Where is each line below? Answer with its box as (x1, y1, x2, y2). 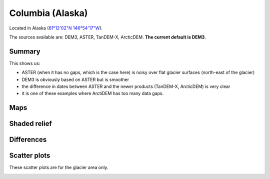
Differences (9, 135, 47, 144)
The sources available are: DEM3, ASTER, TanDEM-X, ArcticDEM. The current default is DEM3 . (9, 34, 206, 40)
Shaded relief (9, 119, 52, 128)
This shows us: (9, 60, 40, 66)
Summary (9, 47, 40, 55)
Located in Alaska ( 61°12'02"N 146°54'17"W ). (9, 25, 102, 31)
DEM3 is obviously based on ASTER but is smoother (21, 76, 129, 82)
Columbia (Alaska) (9, 7, 88, 18)
